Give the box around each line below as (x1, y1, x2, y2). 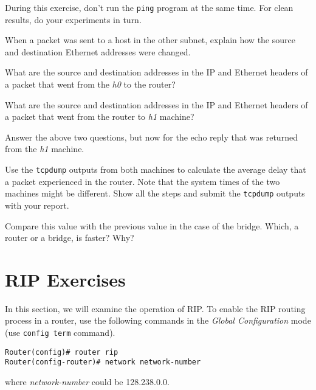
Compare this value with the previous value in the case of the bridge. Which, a (5, 219, 299, 232)
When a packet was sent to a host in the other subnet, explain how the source (5, 33, 295, 46)
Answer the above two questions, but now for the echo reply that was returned (5, 130, 298, 143)
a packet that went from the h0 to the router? (5, 78, 176, 91)
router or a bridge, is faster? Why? (5, 231, 134, 244)
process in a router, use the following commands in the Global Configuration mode (5, 314, 311, 327)
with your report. (5, 198, 69, 211)
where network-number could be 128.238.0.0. (5, 375, 170, 388)
